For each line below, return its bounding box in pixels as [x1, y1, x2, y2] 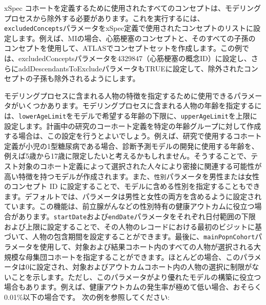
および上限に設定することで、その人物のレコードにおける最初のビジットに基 [4, 221, 262, 232]
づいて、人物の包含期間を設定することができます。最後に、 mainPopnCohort [4, 231, 255, 242]
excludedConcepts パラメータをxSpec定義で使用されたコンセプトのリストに [4, 23, 253, 33]
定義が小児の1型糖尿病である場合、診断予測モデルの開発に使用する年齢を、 [4, 140, 259, 151]
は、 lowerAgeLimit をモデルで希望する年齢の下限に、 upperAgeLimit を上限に [4, 110, 257, 121]
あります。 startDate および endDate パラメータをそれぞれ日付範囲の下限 [18, 211, 256, 222]
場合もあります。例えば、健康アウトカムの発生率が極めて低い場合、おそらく [4, 281, 262, 292]
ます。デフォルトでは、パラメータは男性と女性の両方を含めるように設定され [4, 190, 262, 201]
